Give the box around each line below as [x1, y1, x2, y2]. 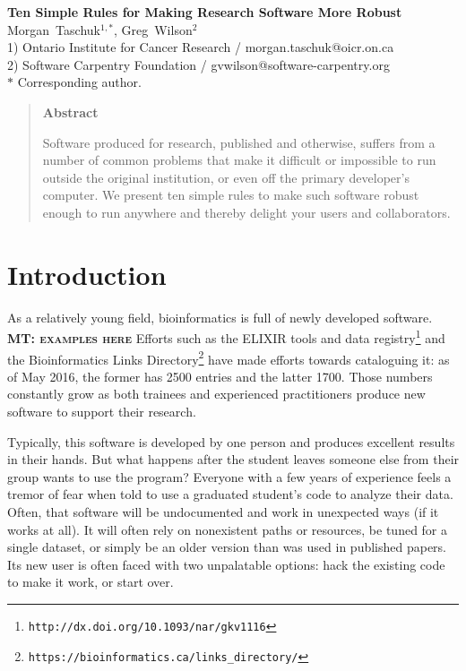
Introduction [7, 255, 167, 292]
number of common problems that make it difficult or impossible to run [42, 151, 436, 169]
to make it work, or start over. [7, 572, 174, 591]
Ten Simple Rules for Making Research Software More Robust [7, 3, 402, 21]
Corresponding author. [17, 73, 142, 91]
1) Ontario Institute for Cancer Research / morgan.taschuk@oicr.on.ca [7, 38, 394, 56]
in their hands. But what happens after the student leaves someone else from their [7, 450, 460, 469]
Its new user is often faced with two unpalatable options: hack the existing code [7, 555, 445, 573]
